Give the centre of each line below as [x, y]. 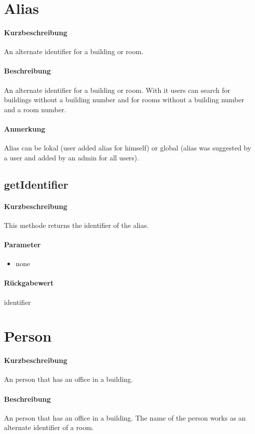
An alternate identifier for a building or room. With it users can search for [117, 90]
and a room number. [35, 109]
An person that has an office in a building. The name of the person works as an [125, 417]
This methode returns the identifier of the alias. [76, 225]
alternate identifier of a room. [49, 427]
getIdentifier [36, 184]
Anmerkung [25, 128]
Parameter [22, 245]
